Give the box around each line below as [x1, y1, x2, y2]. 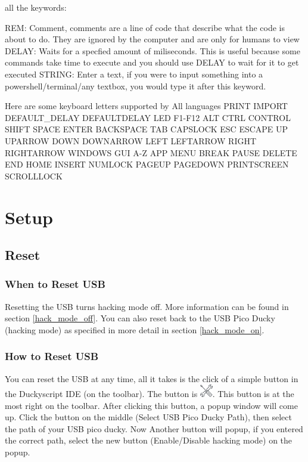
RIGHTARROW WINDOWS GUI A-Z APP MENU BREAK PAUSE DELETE [5, 146, 297, 159]
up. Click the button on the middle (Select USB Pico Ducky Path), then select [5, 411, 292, 423]
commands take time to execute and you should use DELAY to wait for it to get [5, 56, 299, 69]
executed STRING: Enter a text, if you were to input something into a [5, 67, 263, 80]
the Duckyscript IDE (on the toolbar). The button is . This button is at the [5, 387, 294, 400]
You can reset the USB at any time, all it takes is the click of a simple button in [5, 372, 298, 385]
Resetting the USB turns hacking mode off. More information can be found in [5, 300, 289, 312]
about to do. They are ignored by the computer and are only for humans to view [5, 33, 300, 45]
